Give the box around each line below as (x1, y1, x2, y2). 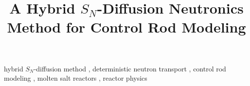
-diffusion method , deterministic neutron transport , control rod (34, 63, 226, 73)
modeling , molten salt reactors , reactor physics (4, 73, 147, 83)
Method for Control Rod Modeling (7, 17, 246, 37)
